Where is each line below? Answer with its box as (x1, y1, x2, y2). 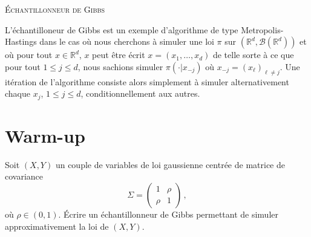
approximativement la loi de (5, 219, 109, 232)
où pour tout (5, 48, 53, 61)
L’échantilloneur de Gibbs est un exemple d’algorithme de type (5, 23, 238, 36)
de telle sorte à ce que (212, 48, 294, 61)
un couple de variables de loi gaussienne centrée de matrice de (55, 158, 285, 170)
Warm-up (5, 123, 85, 148)
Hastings (5, 35, 37, 48)
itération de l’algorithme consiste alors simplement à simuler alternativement (5, 75, 289, 88)
